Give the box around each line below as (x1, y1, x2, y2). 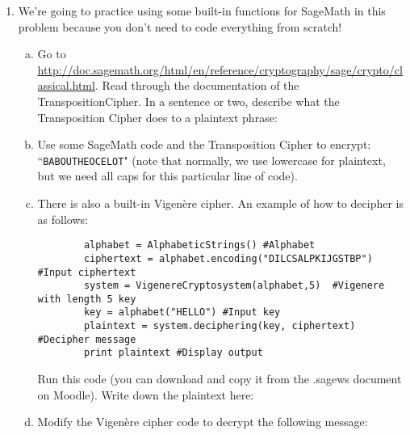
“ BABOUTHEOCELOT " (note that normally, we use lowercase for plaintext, (37, 151, 386, 168)
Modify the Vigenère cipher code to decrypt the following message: (37, 413, 368, 430)
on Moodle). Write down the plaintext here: (37, 386, 254, 403)
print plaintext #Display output (83, 347, 263, 359)
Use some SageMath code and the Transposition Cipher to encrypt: (37, 136, 371, 153)
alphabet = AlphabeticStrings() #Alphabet (83, 239, 316, 251)
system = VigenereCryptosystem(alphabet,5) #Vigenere (83, 280, 385, 292)
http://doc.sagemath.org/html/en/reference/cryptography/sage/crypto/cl (37, 61, 403, 78)
